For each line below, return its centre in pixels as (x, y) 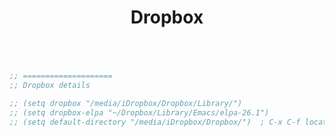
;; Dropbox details (50, 86)
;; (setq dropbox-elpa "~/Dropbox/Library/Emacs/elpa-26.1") (139, 112)
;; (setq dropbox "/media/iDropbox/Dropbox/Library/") (126, 103)
